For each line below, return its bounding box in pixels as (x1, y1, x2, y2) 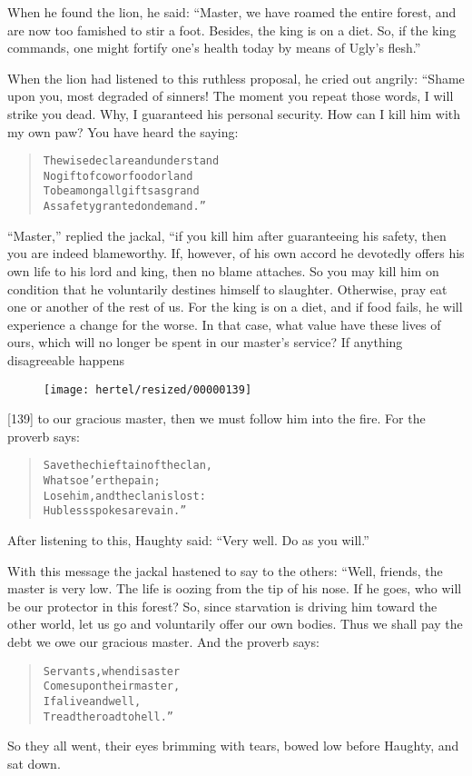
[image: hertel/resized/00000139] (44, 383, 252, 396)
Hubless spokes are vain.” (43, 504, 187, 518)
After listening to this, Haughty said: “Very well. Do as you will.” (7, 531, 369, 549)
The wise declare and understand (43, 154, 220, 168)
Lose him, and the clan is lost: (43, 489, 206, 502)
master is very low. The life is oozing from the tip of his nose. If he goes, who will (7, 579, 462, 598)
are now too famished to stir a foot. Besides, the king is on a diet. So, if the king (7, 20, 457, 39)
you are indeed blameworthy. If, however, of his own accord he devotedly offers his (7, 244, 465, 263)
